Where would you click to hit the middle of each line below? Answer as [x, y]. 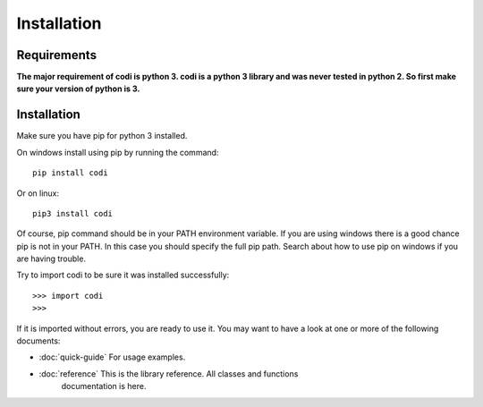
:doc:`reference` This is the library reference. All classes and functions [169, 373]
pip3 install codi [73, 213]
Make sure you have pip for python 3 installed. [102, 136]
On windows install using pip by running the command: [118, 152]
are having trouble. [51, 259]
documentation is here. [104, 386]
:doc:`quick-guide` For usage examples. [112, 357]
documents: [38, 341]
